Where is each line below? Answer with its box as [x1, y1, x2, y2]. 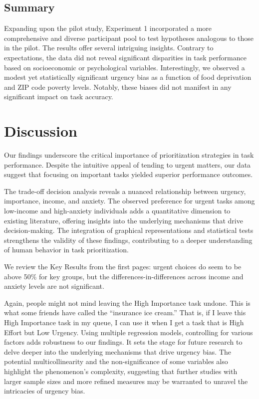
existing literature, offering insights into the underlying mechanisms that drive [4, 215, 243, 225]
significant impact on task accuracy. [4, 91, 113, 102]
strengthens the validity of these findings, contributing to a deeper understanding [4, 234, 253, 245]
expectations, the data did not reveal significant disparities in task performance [4, 52, 247, 62]
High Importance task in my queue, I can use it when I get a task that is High [4, 317, 244, 327]
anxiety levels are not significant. [4, 281, 104, 291]
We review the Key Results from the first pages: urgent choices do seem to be [4, 261, 242, 272]
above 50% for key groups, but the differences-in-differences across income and [4, 271, 244, 281]
